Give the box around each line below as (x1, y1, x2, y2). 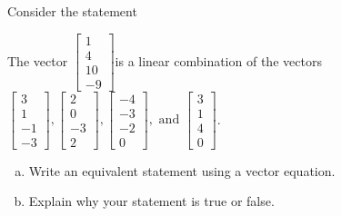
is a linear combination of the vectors (115, 51, 322, 70)
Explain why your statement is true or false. (28, 191, 275, 211)
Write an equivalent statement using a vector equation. (28, 161, 336, 180)
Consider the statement (7, 2, 137, 20)
